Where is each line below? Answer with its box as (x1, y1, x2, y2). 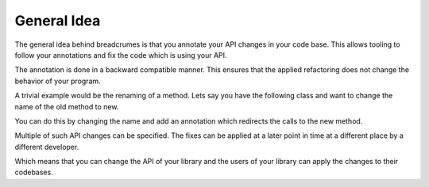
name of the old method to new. (14, 101, 119, 111)
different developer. (14, 142, 79, 151)
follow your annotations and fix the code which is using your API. (14, 50, 227, 59)
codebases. (14, 167, 53, 177)
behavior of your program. (14, 76, 101, 86)
